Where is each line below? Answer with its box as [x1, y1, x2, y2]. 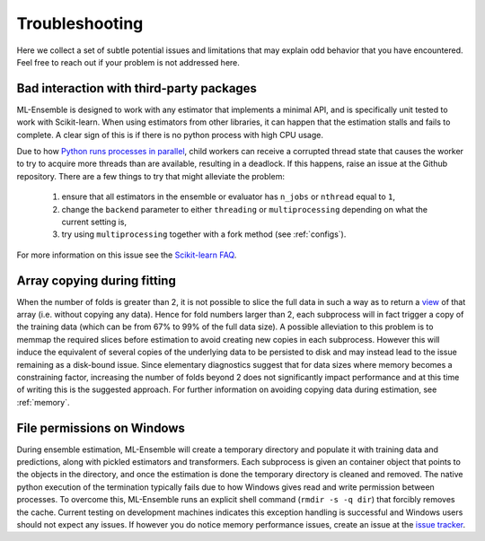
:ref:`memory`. [16, 397, 70, 407]
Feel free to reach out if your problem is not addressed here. [16, 57, 240, 67]
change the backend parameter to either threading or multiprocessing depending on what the [61, 204, 428, 214]
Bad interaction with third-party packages [16, 81, 258, 96]
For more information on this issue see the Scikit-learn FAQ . [16, 249, 237, 260]
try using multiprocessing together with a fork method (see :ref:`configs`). [61, 229, 347, 240]
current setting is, [61, 216, 128, 227]
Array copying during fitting [16, 273, 177, 288]
